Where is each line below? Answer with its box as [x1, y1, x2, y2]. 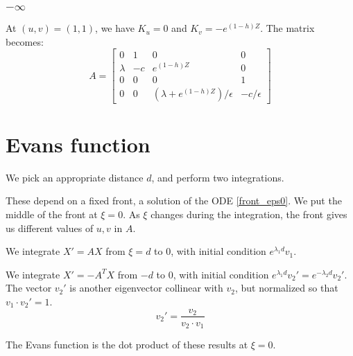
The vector [6, 281, 52, 295]
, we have [95, 21, 135, 35]
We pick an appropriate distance [6, 170, 144, 184]
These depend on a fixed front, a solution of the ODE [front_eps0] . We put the [6, 193, 342, 208]
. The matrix [260, 21, 315, 35]
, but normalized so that [234, 281, 338, 295]
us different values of [6, 220, 94, 235]
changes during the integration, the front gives [150, 206, 347, 221]
